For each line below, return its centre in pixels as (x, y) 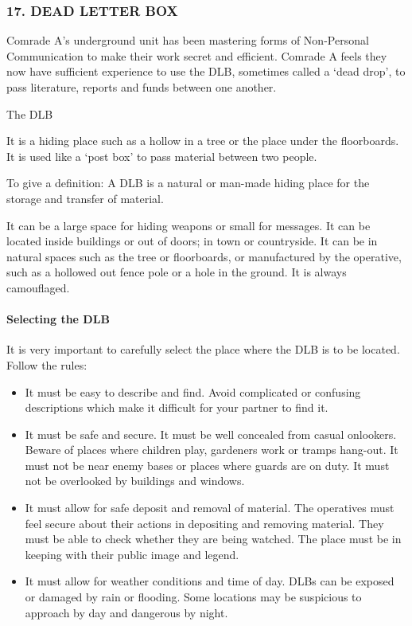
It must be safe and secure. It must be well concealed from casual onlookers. (211, 434)
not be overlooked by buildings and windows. (135, 481)
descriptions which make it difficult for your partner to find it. (177, 407)
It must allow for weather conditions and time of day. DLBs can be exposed (210, 581)
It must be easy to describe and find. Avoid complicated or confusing (193, 391)
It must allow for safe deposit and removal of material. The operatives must (210, 508)
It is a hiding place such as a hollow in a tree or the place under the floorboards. (203, 141)
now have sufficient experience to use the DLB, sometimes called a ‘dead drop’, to (206, 71)
